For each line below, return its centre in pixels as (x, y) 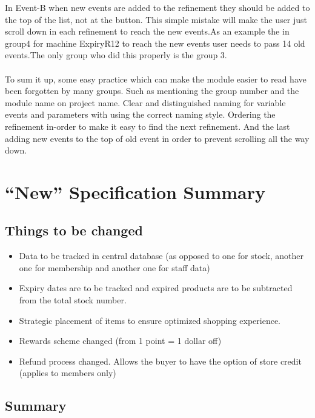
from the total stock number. (73, 300)
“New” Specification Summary (135, 191)
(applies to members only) (68, 373)
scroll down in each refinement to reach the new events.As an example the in (147, 31)
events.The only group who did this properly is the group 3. (116, 55)
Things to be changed (74, 230)
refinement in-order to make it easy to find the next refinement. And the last (148, 126)
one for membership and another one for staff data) (114, 267)
